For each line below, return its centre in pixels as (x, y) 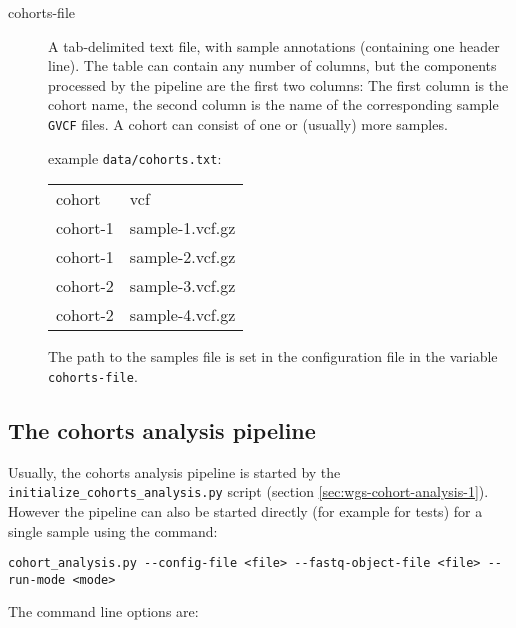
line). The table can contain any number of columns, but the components (272, 65)
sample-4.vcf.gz (182, 315)
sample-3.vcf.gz (182, 286)
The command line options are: (103, 611)
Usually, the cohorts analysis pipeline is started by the (174, 471)
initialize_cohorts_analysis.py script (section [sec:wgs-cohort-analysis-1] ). (248, 491)
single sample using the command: (113, 530)
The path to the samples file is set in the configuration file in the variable (273, 356)
